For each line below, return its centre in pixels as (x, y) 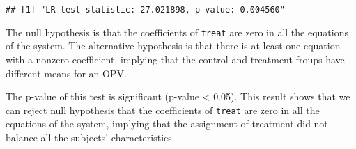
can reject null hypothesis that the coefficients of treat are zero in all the (163, 110)
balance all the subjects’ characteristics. (90, 137)
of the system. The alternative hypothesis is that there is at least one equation (173, 46)
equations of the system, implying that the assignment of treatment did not (167, 124)
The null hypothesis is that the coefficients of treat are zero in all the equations (177, 32)
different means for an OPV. (66, 73)
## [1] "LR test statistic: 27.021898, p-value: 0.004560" (145, 10)
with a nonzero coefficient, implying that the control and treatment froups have (175, 59)
